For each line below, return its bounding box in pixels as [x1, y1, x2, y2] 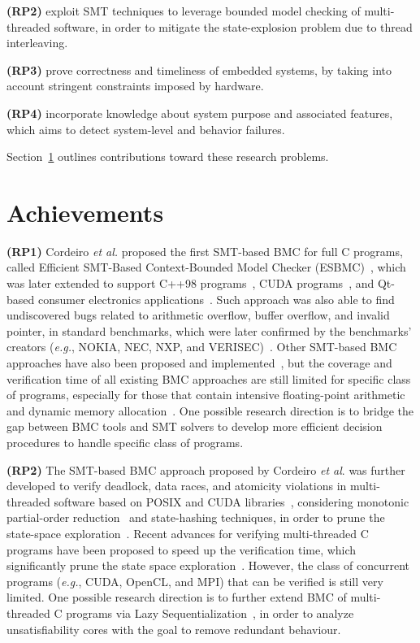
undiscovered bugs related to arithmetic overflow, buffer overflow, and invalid [6, 306, 390, 324]
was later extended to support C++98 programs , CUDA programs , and [6, 275, 375, 292]
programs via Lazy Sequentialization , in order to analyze [66, 604, 354, 621]
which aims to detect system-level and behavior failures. [6, 120, 285, 137]
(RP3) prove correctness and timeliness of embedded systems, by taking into [6, 61, 392, 78]
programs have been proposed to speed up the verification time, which [6, 541, 357, 558]
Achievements [6, 195, 164, 228]
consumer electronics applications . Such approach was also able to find [37, 290, 395, 307]
